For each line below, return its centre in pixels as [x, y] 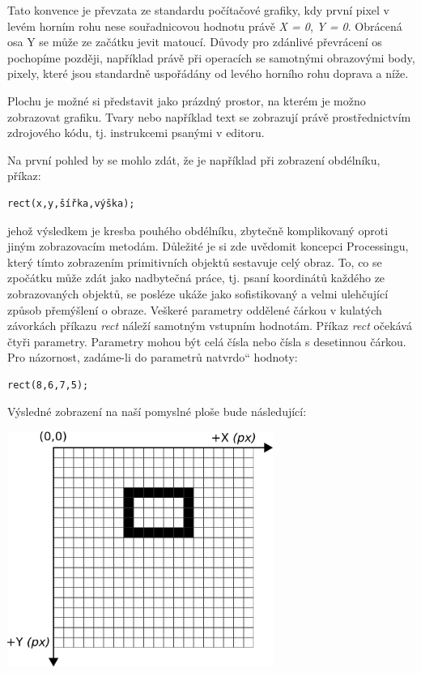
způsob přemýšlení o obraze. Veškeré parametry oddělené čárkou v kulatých [195, 309]
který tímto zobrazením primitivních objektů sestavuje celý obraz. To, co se [195, 261]
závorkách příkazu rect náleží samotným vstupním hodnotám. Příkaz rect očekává [210, 326]
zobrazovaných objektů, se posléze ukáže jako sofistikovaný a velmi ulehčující [198, 293]
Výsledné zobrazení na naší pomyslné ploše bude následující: [157, 412]
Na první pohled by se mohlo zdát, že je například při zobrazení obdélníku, [194, 159]
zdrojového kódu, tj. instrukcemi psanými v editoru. [136, 133]
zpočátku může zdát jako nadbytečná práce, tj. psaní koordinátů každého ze [196, 278]
